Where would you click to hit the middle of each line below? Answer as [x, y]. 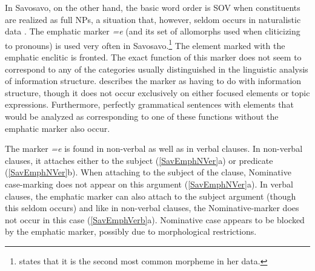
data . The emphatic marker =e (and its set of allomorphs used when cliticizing [153, 31]
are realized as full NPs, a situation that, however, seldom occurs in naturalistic [153, 19]
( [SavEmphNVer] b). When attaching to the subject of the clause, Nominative [148, 172]
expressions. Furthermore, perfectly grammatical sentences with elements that [149, 104]
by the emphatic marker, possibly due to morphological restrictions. [131, 231]
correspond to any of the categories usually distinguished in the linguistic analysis [157, 69]
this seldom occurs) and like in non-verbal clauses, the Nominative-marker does [152, 208]
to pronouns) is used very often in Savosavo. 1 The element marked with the [145, 44]
